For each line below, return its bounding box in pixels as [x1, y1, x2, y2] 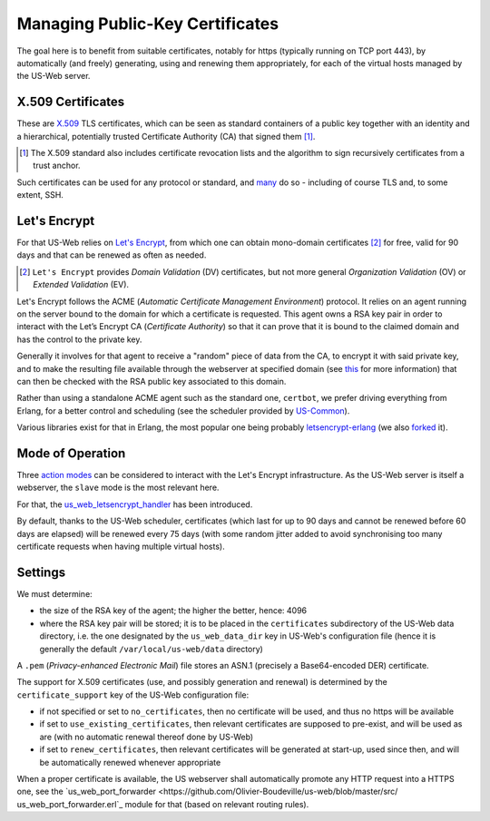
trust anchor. [33, 160, 81, 171]
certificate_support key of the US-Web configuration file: [16, 689, 250, 700]
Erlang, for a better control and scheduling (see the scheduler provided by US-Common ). [16, 405, 350, 416]
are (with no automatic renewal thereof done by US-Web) [39, 731, 254, 742]
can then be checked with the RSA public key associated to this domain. [16, 376, 287, 386]
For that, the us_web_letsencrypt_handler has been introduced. [16, 499, 253, 510]
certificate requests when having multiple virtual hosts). [16, 541, 226, 552]
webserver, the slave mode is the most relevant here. [16, 482, 220, 494]
